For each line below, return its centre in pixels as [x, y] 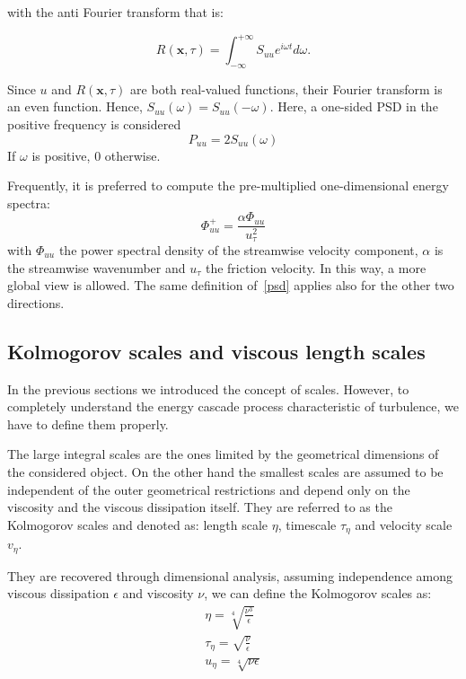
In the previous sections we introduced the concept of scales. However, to [208, 388]
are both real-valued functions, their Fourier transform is [286, 88]
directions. [36, 302]
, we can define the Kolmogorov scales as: [318, 593]
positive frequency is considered [94, 124]
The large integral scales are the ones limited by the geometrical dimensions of [223, 454]
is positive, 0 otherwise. [96, 155]
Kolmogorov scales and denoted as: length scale [138, 524]
